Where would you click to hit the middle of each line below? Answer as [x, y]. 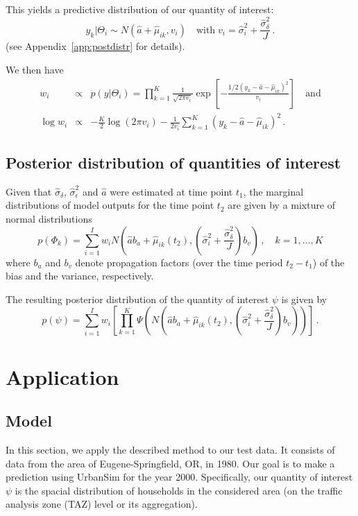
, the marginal [273, 191]
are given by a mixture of [282, 205]
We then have [35, 69]
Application [62, 376]
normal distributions [49, 218]
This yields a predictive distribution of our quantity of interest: [140, 9]
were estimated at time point [171, 191]
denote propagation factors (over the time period [179, 262]
